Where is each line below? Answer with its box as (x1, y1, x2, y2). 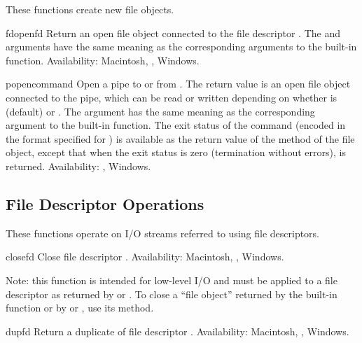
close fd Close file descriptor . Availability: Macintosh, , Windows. (6, 249, 284, 264)
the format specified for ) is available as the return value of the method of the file (6, 131, 355, 146)
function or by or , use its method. (6, 300, 154, 315)
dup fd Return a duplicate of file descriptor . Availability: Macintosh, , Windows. (6, 323, 349, 338)
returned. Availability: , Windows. (6, 158, 151, 173)
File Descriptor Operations (6, 192, 204, 214)
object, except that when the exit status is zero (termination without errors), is (6, 145, 346, 160)
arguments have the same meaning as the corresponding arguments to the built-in (6, 39, 357, 54)
